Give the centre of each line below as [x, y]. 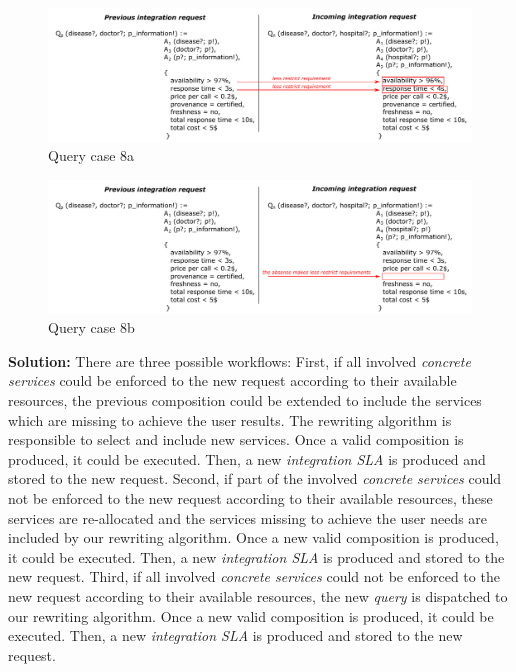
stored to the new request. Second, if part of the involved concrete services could [255, 478]
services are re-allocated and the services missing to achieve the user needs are [248, 517]
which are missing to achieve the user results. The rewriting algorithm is [230, 419]
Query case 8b [91, 327]
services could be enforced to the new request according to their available [232, 380]
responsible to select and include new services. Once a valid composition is [236, 439]
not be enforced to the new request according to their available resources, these [250, 498]
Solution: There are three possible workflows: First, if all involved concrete [239, 360]
